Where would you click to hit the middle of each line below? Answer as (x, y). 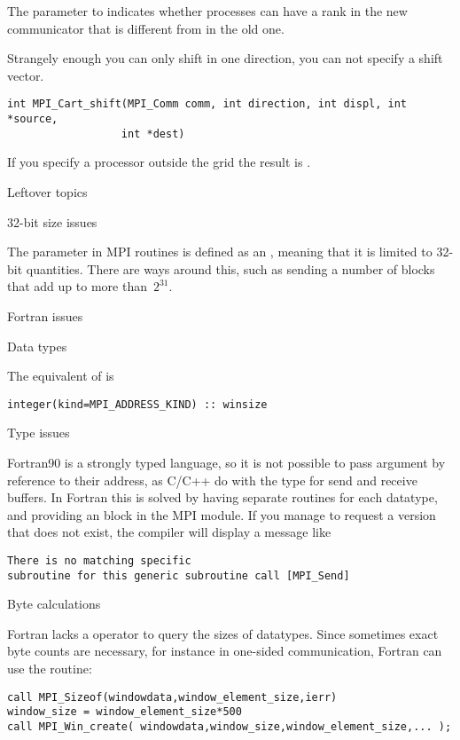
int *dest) (153, 134)
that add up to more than (77, 286)
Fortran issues (45, 315)
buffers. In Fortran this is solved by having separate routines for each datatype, (222, 497)
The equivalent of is (61, 376)
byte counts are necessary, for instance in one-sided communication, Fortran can (225, 651)
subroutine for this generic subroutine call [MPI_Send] (179, 575)
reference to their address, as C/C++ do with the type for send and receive (212, 480)
